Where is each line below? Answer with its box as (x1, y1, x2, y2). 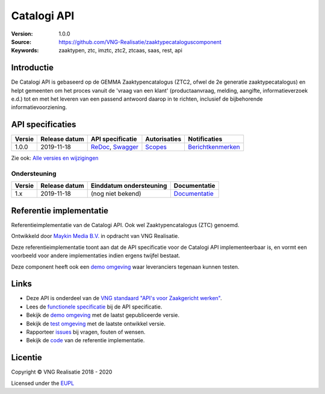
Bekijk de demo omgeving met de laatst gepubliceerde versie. (26, 311, 180, 319)
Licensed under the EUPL (11, 380, 75, 387)
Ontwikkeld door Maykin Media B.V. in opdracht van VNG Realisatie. (11, 233, 180, 240)
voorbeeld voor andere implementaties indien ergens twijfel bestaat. (11, 252, 181, 259)
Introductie (11, 63, 54, 73)
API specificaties (11, 119, 76, 130)
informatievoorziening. (11, 104, 67, 111)
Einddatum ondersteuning (90, 181, 167, 190)
